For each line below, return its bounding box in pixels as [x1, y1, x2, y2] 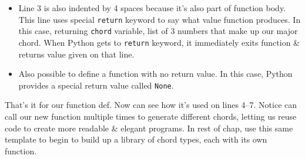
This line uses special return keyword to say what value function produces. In [18, 13, 301, 25]
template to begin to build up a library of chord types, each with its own [5, 133, 267, 146]
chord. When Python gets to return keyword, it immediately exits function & [18, 36, 300, 48]
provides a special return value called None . [18, 79, 174, 91]
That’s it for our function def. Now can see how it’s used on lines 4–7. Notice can [5, 99, 297, 111]
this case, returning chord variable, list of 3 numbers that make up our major [18, 25, 298, 37]
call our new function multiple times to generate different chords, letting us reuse [5, 110, 297, 122]
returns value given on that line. [18, 48, 135, 60]
